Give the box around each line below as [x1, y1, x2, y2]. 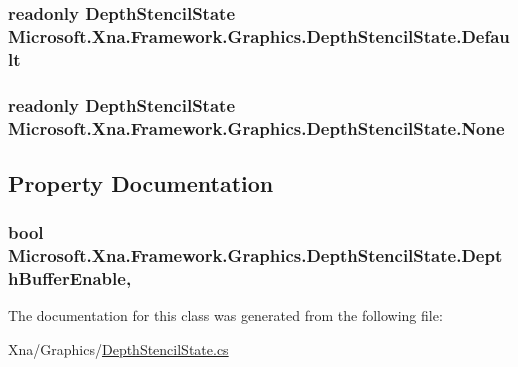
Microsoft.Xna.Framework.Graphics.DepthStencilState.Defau [8, 23, 510, 48]
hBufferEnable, [8, 266, 132, 290]
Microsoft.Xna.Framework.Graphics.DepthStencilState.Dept [8, 243, 503, 268]
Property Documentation [8, 167, 274, 198]
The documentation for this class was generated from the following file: [8, 305, 443, 326]
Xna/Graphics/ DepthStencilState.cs [8, 338, 229, 359]
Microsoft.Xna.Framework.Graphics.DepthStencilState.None [8, 115, 505, 140]
